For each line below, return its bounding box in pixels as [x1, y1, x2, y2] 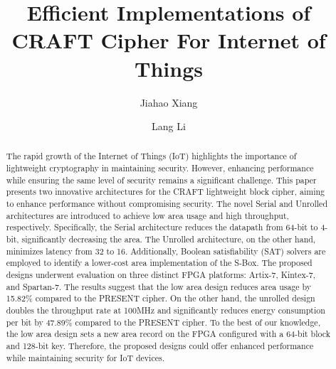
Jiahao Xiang [140, 95, 198, 109]
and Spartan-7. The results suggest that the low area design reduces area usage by [6, 280, 312, 292]
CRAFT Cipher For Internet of [11, 26, 326, 55]
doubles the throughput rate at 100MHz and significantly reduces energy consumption [6, 304, 325, 316]
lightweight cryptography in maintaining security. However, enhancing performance [6, 162, 314, 174]
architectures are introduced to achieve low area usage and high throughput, [6, 209, 289, 221]
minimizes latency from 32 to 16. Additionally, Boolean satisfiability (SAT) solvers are [6, 245, 326, 257]
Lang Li [152, 119, 186, 134]
